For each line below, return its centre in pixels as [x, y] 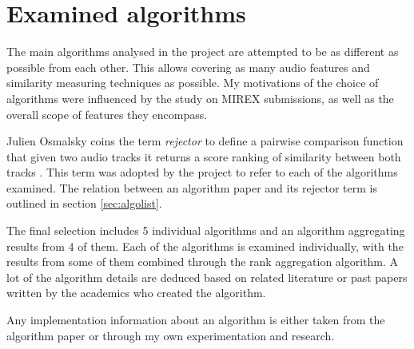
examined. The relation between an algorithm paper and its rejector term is [192, 187]
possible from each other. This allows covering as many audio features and [188, 67]
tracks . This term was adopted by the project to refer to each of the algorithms [202, 172]
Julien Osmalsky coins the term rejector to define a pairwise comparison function [205, 141]
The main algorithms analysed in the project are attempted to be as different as [203, 52]
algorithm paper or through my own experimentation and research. [171, 335]
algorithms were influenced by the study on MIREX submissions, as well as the [200, 98]
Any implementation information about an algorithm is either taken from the [196, 320]
